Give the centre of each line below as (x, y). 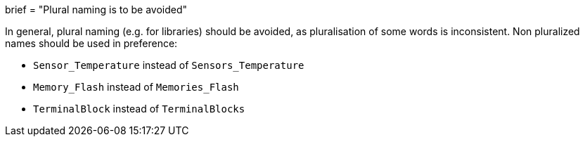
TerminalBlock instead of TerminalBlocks (139, 109)
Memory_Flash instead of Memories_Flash (136, 87)
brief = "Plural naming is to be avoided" (96, 9)
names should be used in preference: (91, 43)
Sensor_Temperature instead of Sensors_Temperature (169, 65)
